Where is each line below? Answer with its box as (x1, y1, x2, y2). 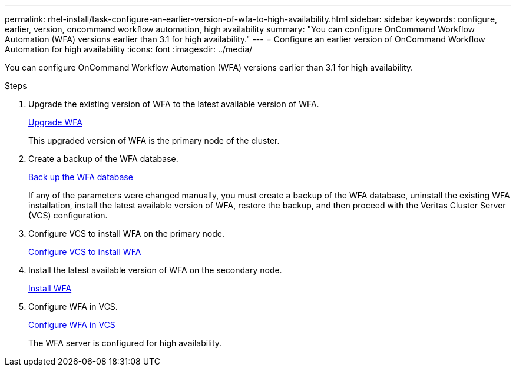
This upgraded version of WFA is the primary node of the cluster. (28, 135, 280, 145)
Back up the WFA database (28, 172, 133, 182)
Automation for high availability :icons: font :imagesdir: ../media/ (5, 44, 253, 54)
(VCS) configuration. (28, 210, 108, 220)
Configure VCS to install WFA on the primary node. (28, 228, 225, 238)
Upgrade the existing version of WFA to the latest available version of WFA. (28, 99, 319, 109)
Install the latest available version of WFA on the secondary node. (28, 265, 282, 275)
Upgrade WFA (28, 117, 82, 127)
